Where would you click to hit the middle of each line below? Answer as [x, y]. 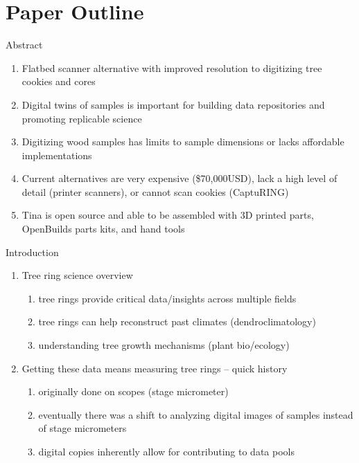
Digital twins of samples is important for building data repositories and [173, 104]
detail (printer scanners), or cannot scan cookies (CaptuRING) [155, 191]
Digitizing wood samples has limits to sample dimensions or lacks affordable [183, 142]
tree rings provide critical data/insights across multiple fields [167, 298]
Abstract [24, 45]
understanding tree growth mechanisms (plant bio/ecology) [164, 345]
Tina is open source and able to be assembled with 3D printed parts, [168, 215]
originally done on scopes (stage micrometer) [133, 391]
